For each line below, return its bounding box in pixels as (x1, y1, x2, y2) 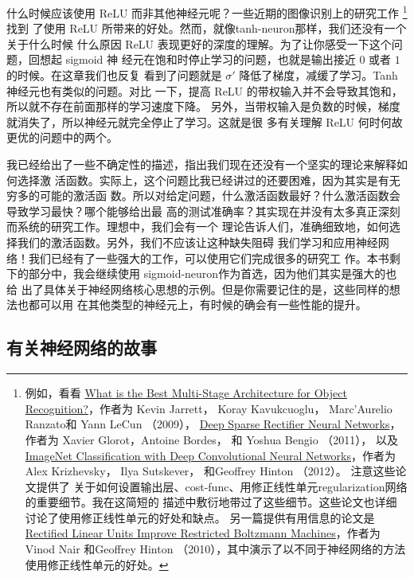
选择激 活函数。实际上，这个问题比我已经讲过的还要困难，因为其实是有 (17, 171, 389, 188)
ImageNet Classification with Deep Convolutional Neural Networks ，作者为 (25, 447, 396, 463)
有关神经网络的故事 (6, 335, 157, 360)
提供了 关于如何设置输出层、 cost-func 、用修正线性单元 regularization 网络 (36, 478, 408, 494)
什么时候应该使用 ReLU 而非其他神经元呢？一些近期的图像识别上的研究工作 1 (6, 2, 408, 21)
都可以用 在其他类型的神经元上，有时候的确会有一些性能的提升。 (28, 296, 367, 313)
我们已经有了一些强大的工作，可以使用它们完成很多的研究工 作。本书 (28, 249, 389, 266)
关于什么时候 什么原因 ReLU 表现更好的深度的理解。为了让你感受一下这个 (6, 35, 392, 52)
